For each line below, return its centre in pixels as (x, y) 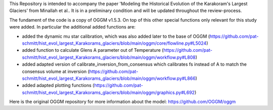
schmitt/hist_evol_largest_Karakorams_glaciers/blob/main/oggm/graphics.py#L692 (108, 92)
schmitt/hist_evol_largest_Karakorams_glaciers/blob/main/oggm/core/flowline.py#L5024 (114, 43)
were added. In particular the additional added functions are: (73, 27)
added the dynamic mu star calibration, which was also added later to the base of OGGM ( (116, 36)
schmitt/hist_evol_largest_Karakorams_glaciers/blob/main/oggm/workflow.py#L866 (109, 78)
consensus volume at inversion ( (56, 71)
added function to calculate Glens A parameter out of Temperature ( (93, 50)
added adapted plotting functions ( (58, 85)
